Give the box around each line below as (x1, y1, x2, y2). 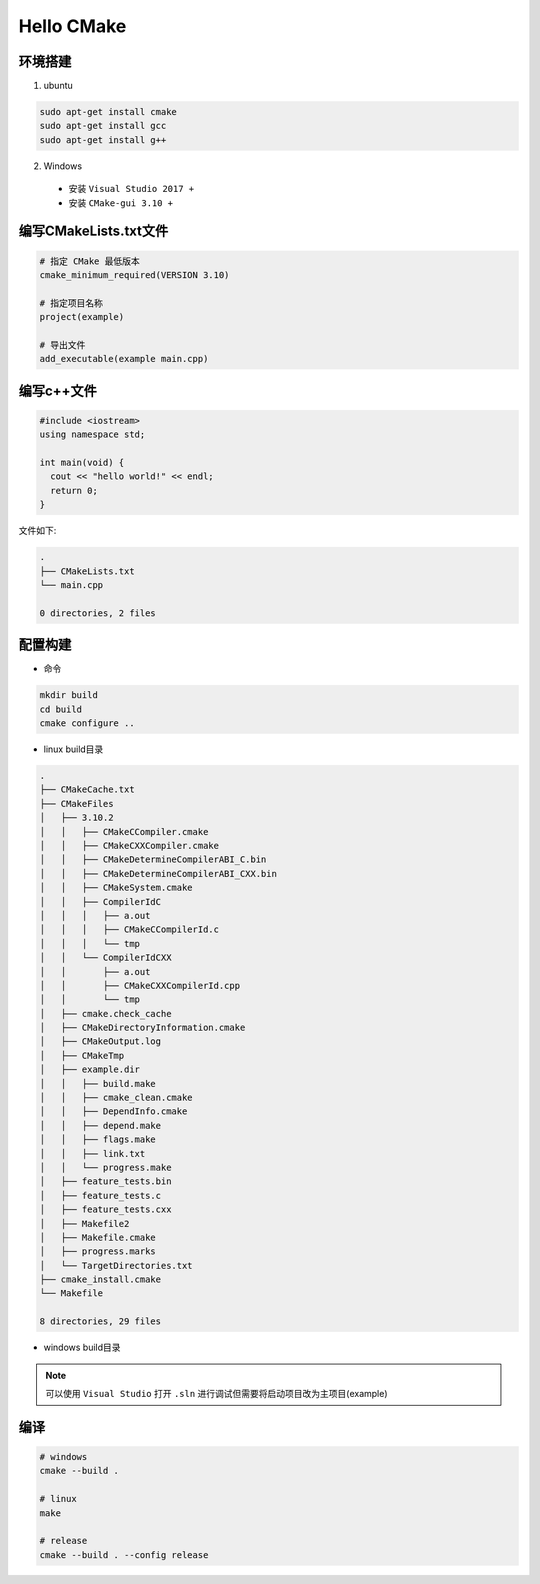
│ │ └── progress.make (39, 1161, 172, 1173)
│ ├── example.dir (39, 1064, 140, 1075)
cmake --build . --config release (39, 1549, 209, 1560)
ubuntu (43, 80, 74, 92)
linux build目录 (43, 743, 104, 755)
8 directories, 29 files (39, 1316, 162, 1327)
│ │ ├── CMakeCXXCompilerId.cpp (39, 980, 240, 991)
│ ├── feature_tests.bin (39, 1176, 172, 1187)
